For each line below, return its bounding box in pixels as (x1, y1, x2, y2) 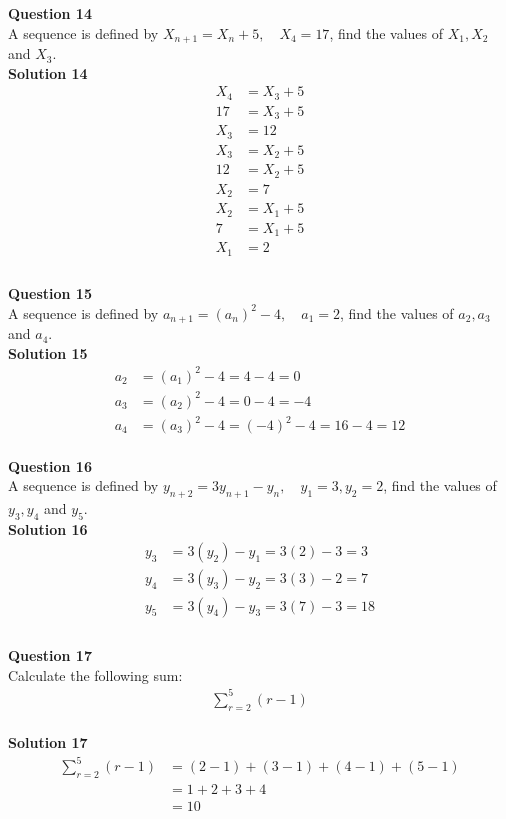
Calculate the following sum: (8, 664, 183, 685)
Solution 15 (8, 342, 88, 363)
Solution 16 (8, 518, 88, 539)
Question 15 (8, 283, 92, 304)
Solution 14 (8, 62, 88, 83)
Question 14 (8, 3, 92, 23)
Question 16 (8, 455, 92, 476)
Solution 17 (8, 732, 88, 753)
